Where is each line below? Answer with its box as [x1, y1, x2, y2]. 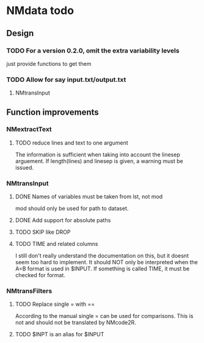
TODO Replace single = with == [15, 300, 95, 308]
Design [6, 28, 34, 38]
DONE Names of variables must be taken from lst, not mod [15, 193, 163, 200]
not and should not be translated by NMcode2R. [15, 319, 136, 327]
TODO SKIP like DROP [15, 228, 71, 236]
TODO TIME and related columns [15, 240, 98, 248]
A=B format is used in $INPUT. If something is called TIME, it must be [15, 265, 190, 272]
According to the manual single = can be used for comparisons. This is [15, 312, 194, 320]
